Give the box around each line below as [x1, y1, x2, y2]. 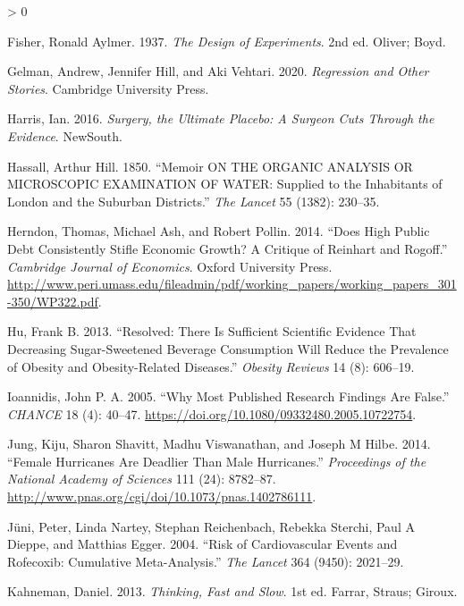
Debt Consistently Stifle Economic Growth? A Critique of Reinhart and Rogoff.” [7, 239, 448, 257]
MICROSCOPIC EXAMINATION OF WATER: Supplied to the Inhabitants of [7, 174, 443, 193]
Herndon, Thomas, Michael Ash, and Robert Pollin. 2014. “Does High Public [7, 222, 430, 240]
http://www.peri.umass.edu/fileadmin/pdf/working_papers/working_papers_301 [7, 274, 457, 293]
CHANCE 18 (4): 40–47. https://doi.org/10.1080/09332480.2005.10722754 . [7, 404, 417, 423]
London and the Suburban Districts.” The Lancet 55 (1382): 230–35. [7, 191, 380, 210]
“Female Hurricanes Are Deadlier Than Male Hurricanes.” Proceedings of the [7, 451, 426, 470]
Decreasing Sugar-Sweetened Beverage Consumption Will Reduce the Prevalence [7, 339, 449, 358]
